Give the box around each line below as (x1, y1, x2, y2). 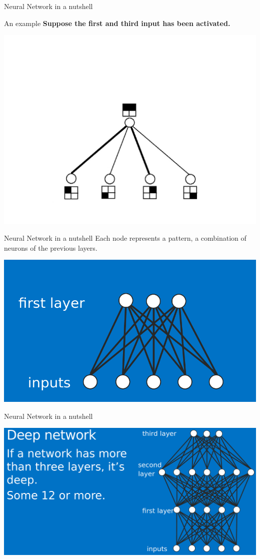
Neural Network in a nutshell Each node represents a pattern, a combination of (4, 233, 246, 243)
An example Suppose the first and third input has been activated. (4, 18, 230, 28)
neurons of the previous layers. (4, 242, 97, 253)
